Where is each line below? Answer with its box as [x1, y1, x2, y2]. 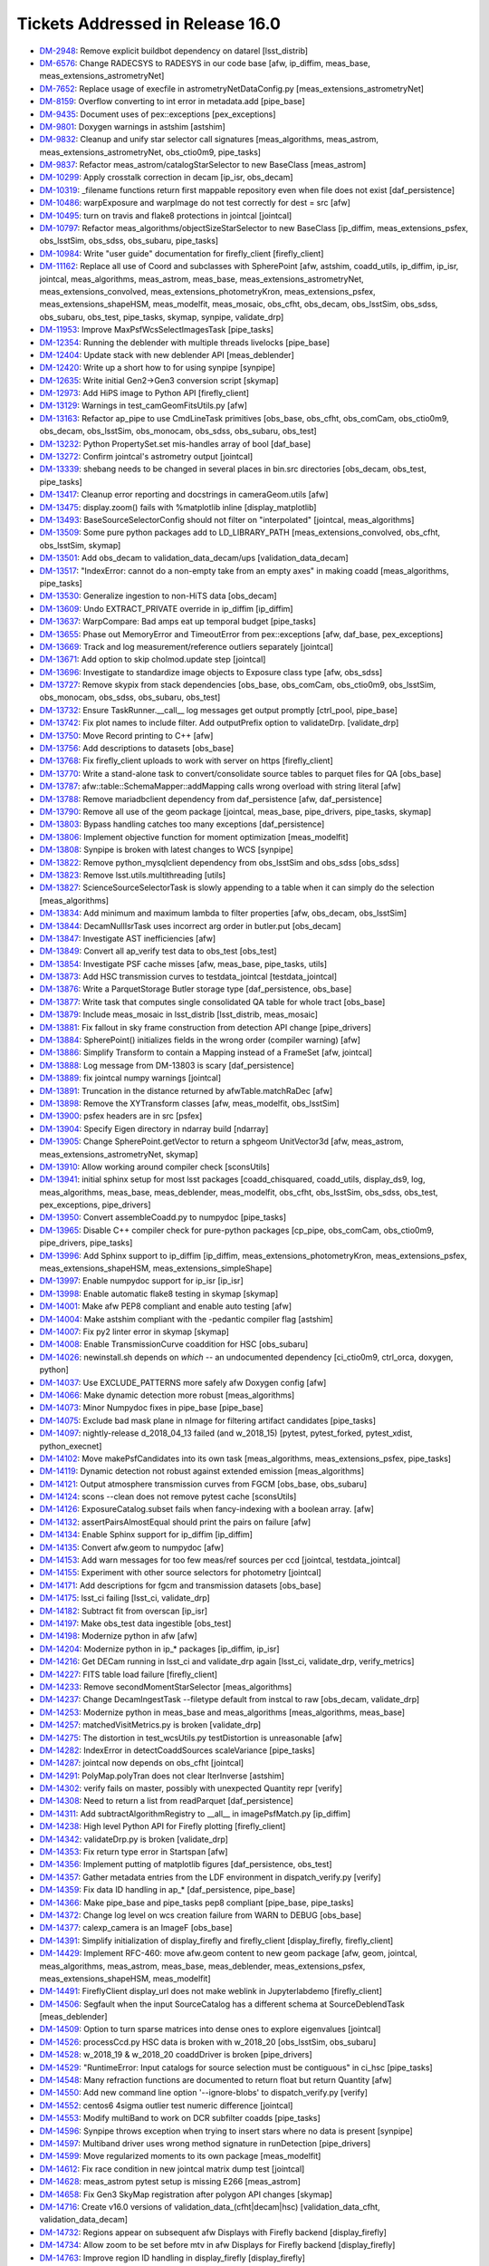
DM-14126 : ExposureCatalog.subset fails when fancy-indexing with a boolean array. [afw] [39, 1504, 375, 1515]
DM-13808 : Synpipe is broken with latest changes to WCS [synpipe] [39, 844, 293, 856]
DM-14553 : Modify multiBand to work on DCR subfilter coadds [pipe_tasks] [39, 2113, 321, 2124]
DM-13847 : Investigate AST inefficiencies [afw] [39, 933, 216, 944]
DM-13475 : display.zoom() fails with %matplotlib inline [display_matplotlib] [39, 501, 317, 512]
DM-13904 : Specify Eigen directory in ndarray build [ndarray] [39, 1123, 269, 1134]
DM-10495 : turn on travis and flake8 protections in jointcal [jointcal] [39, 209, 292, 221]
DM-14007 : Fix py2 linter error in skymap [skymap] [39, 1326, 230, 1337]
